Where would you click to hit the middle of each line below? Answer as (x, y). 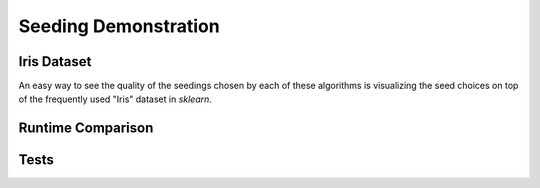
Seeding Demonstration (119, 26)
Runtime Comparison (86, 128)
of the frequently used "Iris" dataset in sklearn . (115, 99)
